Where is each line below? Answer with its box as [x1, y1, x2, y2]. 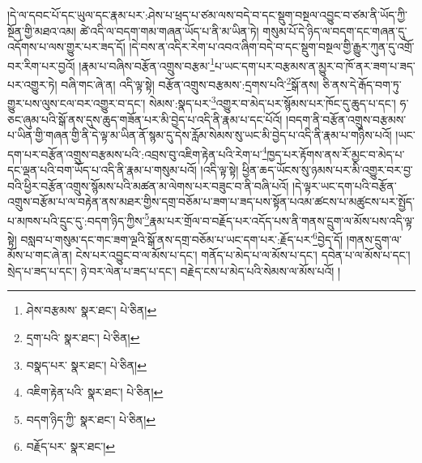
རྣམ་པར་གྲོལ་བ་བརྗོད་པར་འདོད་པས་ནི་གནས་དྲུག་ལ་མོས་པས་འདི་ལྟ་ [149, 212, 415, 229]
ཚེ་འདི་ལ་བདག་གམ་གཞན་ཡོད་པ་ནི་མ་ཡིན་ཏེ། [79, 22, 259, 39]
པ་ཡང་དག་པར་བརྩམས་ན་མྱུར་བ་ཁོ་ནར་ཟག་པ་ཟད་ [215, 57, 416, 74]
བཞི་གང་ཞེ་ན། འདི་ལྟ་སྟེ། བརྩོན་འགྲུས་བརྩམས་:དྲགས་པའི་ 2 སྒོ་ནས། [61, 74, 319, 92]
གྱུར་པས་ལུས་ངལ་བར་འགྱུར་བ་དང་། [7, 94, 146, 111]
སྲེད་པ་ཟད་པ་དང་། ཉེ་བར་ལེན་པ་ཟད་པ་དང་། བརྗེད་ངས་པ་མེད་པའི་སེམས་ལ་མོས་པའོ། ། [7, 262, 341, 279]
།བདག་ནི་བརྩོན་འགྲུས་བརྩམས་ [286, 110, 407, 127]
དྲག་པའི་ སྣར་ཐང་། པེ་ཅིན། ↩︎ [26, 329, 140, 346]
